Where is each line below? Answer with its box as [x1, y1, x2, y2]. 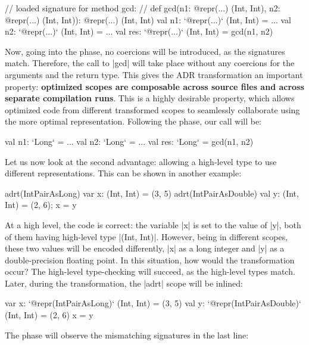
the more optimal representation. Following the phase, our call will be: [5, 115, 262, 128]
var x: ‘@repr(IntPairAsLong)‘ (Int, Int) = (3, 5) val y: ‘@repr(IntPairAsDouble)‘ [5, 297, 301, 309]
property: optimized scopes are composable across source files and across [5, 80, 304, 92]
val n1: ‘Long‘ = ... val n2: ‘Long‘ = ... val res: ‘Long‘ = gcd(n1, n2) [5, 135, 254, 147]
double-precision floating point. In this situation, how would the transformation [5, 253, 295, 266]
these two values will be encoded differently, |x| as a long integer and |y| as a [5, 242, 285, 254]
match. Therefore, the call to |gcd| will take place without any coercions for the [5, 57, 295, 69]
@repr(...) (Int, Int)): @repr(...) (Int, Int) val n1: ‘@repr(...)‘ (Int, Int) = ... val [5, 13, 291, 26]
